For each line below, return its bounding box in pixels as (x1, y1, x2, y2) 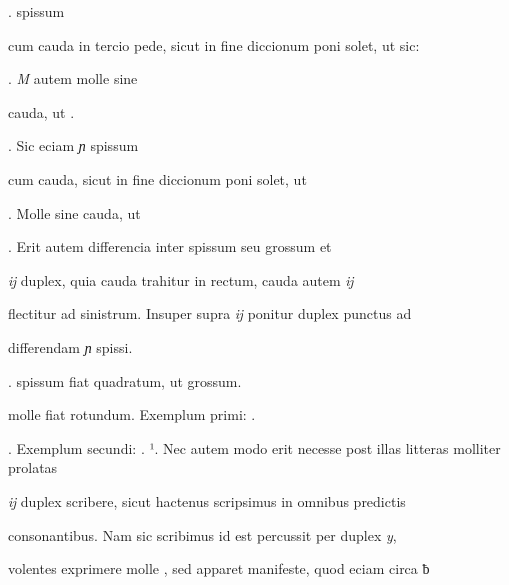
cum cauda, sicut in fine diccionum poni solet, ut (8, 168, 307, 189)
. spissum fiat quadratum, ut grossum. (8, 370, 242, 391)
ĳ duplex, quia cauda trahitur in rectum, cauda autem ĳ (8, 269, 354, 290)
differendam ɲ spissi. (8, 336, 133, 357)
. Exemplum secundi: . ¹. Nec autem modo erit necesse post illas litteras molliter (8, 437, 501, 458)
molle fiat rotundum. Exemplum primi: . (8, 404, 256, 425)
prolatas (8, 457, 58, 478)
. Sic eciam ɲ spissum (8, 135, 139, 156)
